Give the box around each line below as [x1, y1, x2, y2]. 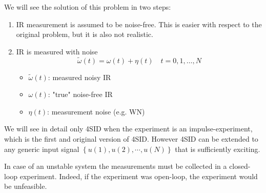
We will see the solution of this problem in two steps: [4, 2, 171, 12]
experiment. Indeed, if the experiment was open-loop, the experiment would [19, 170, 258, 181]
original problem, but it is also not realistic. [16, 29, 153, 40]
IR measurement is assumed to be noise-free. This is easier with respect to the [16, 18, 262, 29]
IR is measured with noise [16, 46, 98, 56]
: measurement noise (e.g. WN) [47, 106, 145, 117]
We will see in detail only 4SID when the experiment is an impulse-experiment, [4, 123, 253, 134]
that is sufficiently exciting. [175, 143, 260, 154]
